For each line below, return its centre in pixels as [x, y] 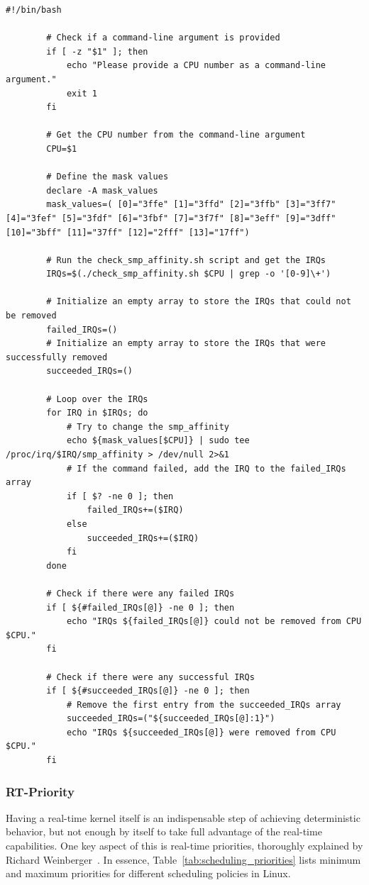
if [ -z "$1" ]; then [97, 51]
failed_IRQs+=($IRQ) [135, 510]
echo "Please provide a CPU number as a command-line [196, 66]
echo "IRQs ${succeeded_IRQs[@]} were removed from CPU [201, 732]
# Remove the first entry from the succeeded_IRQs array [204, 705]
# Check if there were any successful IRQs [150, 677]
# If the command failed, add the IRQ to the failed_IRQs [206, 468]
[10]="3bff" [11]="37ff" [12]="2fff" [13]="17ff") [128, 232]
